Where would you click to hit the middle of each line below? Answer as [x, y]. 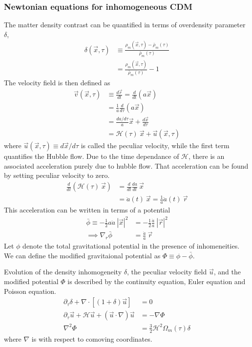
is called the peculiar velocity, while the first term [155, 145]
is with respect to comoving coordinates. [92, 338]
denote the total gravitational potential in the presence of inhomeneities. [131, 246]
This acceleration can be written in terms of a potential [87, 210]
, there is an [207, 156]
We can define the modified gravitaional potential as [82, 255]
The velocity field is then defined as [57, 82]
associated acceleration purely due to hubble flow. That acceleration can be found [126, 165]
